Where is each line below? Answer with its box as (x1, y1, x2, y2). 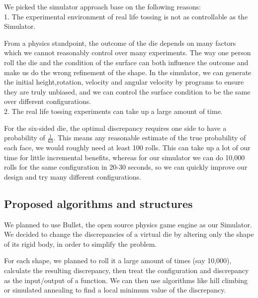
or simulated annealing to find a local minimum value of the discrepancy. (4, 285, 226, 295)
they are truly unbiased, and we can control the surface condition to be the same (4, 86, 251, 97)
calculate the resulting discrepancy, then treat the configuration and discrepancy (4, 265, 249, 275)
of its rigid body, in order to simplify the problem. (4, 238, 157, 249)
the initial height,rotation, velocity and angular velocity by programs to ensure (4, 77, 244, 87)
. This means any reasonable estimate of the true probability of (53, 132, 246, 143)
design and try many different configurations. (4, 171, 142, 182)
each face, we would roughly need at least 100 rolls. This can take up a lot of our (4, 142, 251, 152)
